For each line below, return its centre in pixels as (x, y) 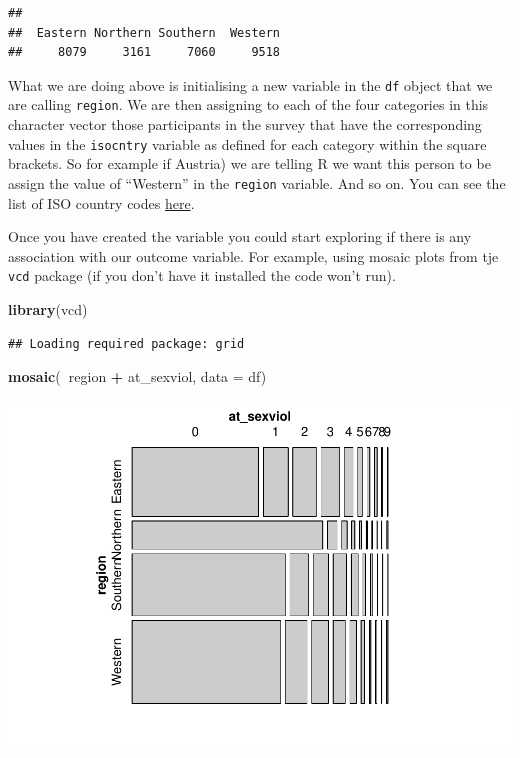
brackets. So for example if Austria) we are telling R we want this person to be (249, 163)
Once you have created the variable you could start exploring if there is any (240, 236)
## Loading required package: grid (126, 343)
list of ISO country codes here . (101, 202)
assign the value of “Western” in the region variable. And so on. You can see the (257, 182)
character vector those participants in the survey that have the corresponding (245, 124)
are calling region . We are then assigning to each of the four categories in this (248, 104)
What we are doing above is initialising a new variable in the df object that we (250, 84)
